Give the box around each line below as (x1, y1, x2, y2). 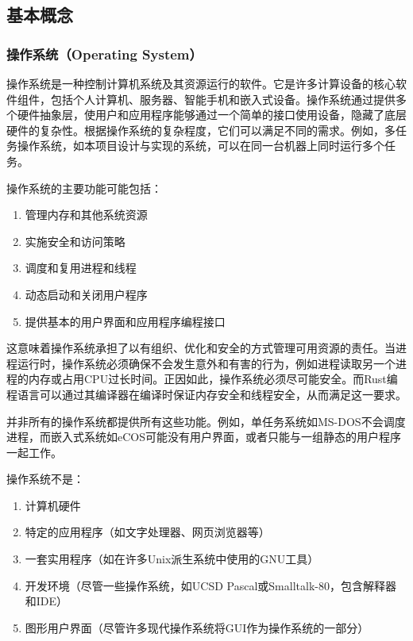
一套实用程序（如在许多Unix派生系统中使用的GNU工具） (25, 551, 319, 567)
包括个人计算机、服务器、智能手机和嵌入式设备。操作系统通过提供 (50, 90, 396, 107)
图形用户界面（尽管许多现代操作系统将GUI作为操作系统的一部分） (25, 619, 369, 635)
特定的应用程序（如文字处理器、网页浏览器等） (25, 524, 270, 540)
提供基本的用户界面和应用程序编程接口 (25, 313, 226, 329)
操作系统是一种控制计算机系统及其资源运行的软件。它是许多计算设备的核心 (6, 75, 396, 91)
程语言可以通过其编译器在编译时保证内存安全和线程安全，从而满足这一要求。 (6, 386, 407, 402)
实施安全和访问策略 (25, 232, 125, 249)
